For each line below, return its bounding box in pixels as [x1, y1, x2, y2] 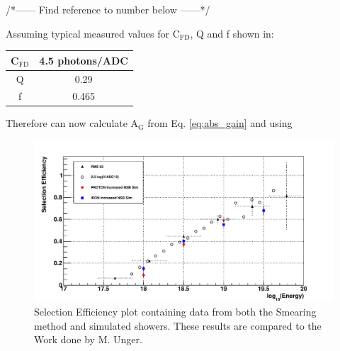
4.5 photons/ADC [39, 52, 129, 67]
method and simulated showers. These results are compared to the [34, 318, 322, 333]
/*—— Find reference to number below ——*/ [6, 2, 210, 16]
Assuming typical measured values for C [6, 26, 180, 40]
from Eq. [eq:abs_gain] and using [147, 116, 293, 130]
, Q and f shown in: [190, 26, 274, 40]
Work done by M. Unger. [34, 332, 142, 347]
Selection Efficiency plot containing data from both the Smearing [34, 303, 317, 318]
